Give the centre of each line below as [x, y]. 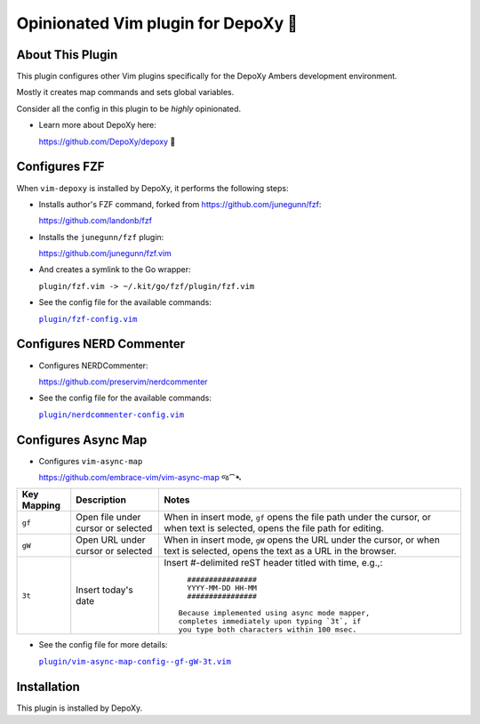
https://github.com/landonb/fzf [96, 221]
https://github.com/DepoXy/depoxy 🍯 [107, 141]
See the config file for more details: [103, 645]
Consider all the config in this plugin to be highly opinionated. [129, 109]
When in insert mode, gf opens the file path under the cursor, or [297, 518]
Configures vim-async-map [91, 461]
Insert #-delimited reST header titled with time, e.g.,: [273, 563]
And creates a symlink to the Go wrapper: [115, 269]
